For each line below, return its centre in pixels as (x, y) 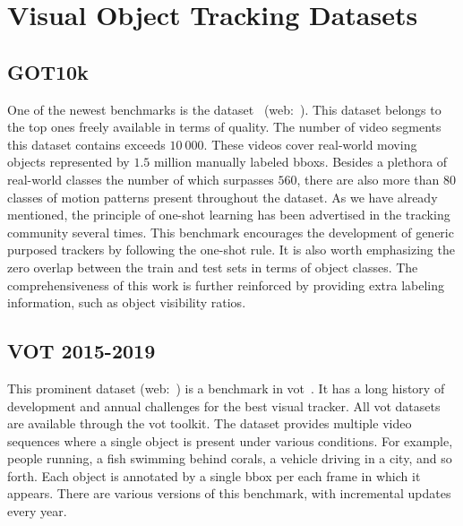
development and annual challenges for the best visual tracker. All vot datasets (224, 405)
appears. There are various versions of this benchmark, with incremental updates (229, 493)
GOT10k (48, 71)
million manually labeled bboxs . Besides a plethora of (300, 162)
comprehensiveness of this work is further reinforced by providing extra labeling (226, 285)
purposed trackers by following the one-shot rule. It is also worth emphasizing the (231, 250)
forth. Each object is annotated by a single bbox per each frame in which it (214, 475)
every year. (37, 511)
